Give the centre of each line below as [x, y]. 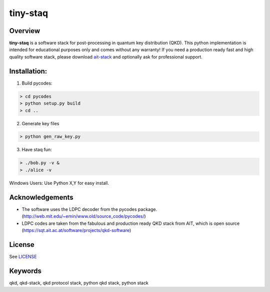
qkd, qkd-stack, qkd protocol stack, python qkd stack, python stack [79, 282]
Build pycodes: [37, 83]
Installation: [28, 71]
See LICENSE [23, 256]
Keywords [25, 271]
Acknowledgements [41, 197]
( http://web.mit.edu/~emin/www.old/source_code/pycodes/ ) [84, 216]
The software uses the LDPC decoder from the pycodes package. [89, 209]
